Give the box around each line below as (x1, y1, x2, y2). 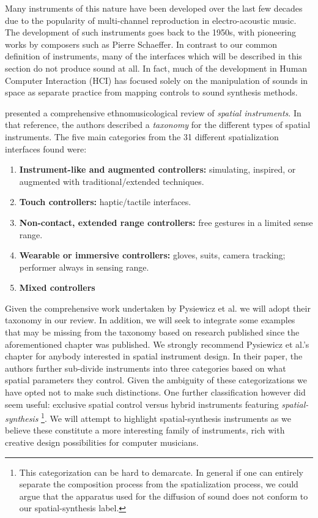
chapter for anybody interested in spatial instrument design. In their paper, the (5, 350, 303, 362)
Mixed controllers (19, 281, 95, 294)
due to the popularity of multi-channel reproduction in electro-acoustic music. (5, 13, 297, 26)
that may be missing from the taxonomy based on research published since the (5, 326, 300, 339)
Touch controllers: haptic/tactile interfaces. (19, 195, 191, 208)
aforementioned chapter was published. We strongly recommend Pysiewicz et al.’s (5, 337, 309, 350)
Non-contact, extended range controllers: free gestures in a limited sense (19, 216, 313, 228)
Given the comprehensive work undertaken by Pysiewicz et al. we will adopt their (5, 301, 311, 314)
